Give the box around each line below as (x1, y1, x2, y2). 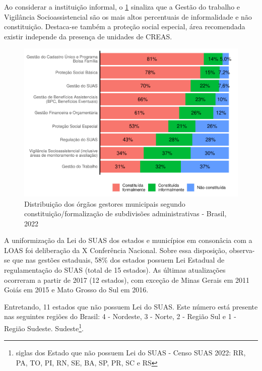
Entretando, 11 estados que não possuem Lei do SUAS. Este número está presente (4, 301, 258, 312)
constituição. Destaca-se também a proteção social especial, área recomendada (4, 21, 245, 32)
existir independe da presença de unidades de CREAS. (4, 31, 172, 41)
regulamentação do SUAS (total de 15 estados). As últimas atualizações (4, 265, 226, 275)
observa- (229, 244, 255, 255)
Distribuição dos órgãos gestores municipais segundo (24, 198, 185, 209)
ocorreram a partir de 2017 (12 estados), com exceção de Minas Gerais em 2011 (4, 274, 250, 285)
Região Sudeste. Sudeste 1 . (4, 322, 84, 333)
